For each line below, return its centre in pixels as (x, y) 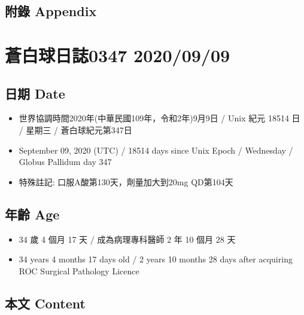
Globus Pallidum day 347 (65, 162)
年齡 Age (32, 214)
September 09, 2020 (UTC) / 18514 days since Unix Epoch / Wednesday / (156, 150)
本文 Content (45, 303)
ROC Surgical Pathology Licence (79, 270)
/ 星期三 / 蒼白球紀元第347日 (75, 129)
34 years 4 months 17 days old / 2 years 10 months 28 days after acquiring (156, 259)
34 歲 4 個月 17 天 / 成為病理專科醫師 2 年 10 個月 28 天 (127, 239)
